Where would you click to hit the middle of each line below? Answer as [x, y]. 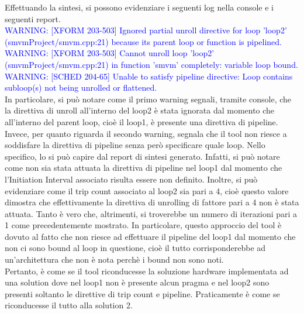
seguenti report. [33, 18]
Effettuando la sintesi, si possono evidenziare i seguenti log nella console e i [139, 7]
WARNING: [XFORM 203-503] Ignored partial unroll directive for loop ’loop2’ [146, 30]
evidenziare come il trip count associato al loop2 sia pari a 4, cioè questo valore [147, 190]
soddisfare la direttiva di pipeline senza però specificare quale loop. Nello [135, 145]
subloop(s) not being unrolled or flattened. [81, 87]
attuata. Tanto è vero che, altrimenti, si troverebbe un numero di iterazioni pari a [151, 213]
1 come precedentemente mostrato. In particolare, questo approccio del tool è [143, 225]
